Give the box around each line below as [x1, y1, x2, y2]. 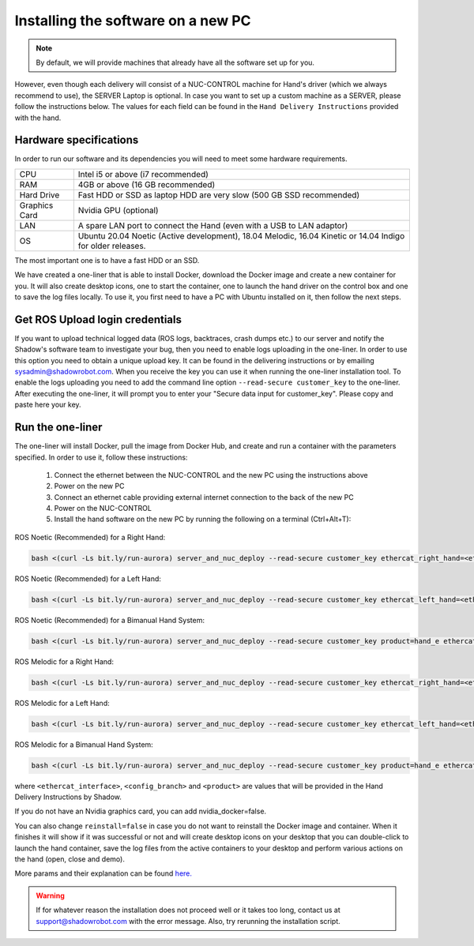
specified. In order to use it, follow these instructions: [14, 452, 188, 462]
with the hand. [14, 113, 62, 122]
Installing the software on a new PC [14, 12, 252, 29]
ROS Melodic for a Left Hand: [14, 698, 110, 708]
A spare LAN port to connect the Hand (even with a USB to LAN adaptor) [77, 220, 348, 231]
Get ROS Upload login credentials [14, 313, 182, 326]
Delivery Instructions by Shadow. [14, 792, 122, 801]
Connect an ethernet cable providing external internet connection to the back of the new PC [54, 492, 355, 501]
